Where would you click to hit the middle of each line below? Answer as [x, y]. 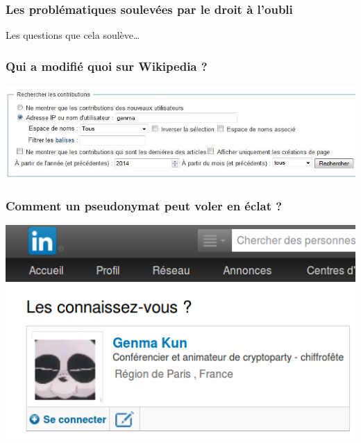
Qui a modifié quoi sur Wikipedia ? [107, 66]
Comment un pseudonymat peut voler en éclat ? [144, 205]
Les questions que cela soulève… [73, 35]
